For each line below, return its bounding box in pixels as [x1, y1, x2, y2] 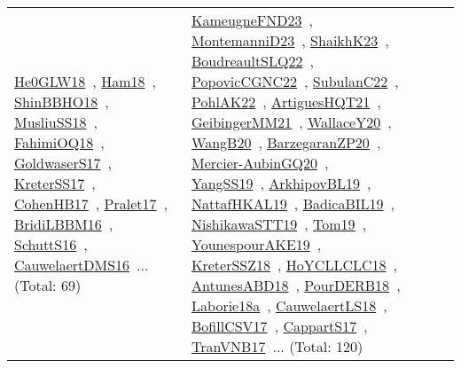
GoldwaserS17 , [14, 153, 113, 173]
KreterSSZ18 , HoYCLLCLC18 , [191, 254, 397, 275]
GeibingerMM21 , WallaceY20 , [191, 112, 392, 132]
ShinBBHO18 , [14, 91, 109, 112]
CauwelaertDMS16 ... [14, 254, 149, 275]
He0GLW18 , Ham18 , [14, 71, 156, 91]
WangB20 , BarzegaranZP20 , [191, 132, 381, 153]
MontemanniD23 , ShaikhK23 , [191, 30, 389, 51]
